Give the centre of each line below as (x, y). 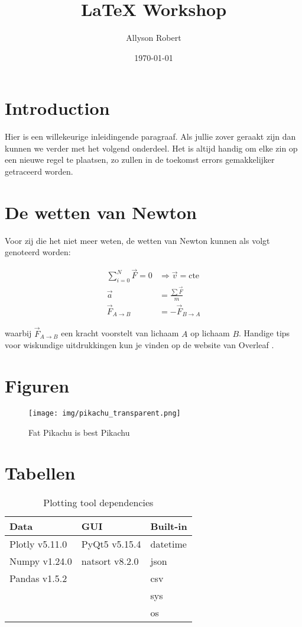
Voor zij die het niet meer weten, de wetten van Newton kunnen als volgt (137, 240)
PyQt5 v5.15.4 (111, 544)
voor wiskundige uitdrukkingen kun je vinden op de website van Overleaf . (139, 345)
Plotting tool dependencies (98, 503)
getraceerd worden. (39, 171)
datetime (168, 544)
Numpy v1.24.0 (41, 561)
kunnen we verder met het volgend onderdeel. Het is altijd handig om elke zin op (151, 148)
